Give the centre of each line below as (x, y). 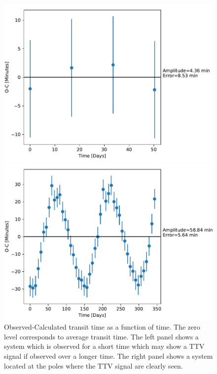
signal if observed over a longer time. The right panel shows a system (108, 355)
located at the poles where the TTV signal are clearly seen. (93, 365)
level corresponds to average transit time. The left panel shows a (101, 336)
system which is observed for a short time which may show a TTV (104, 346)
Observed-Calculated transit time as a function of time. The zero (102, 327)
